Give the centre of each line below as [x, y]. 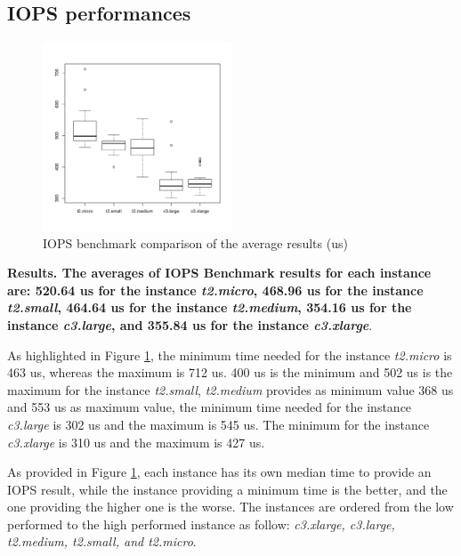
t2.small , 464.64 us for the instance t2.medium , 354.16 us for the [210, 307]
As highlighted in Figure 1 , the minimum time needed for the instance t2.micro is [230, 355]
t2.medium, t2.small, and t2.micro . [102, 541]
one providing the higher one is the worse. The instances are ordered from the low [230, 507]
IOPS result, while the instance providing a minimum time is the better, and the [227, 489]
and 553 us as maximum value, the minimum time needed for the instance [210, 407]
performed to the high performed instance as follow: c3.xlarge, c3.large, [201, 524]
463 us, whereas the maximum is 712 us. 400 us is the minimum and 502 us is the [230, 372]
